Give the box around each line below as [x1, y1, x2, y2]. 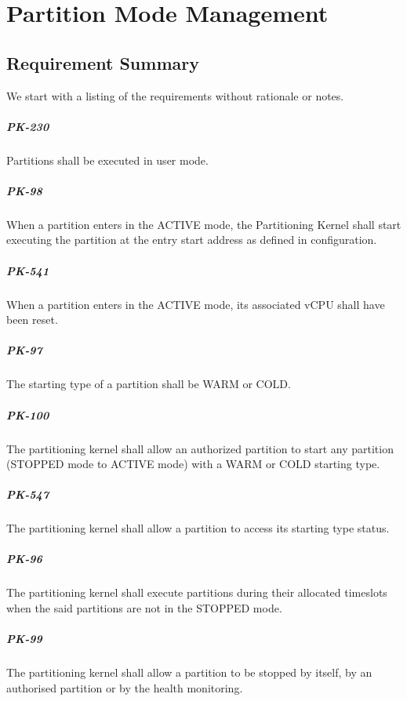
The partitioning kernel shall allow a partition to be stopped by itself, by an [6, 664, 372, 681]
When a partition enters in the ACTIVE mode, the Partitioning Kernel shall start [6, 216, 402, 232]
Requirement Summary [6, 50, 199, 74]
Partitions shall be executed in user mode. [6, 151, 209, 168]
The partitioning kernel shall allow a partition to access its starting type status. [6, 520, 390, 536]
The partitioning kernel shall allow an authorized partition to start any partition [6, 440, 394, 456]
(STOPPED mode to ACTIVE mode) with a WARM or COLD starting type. [6, 456, 380, 472]
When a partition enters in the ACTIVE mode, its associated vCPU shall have [6, 296, 385, 312]
